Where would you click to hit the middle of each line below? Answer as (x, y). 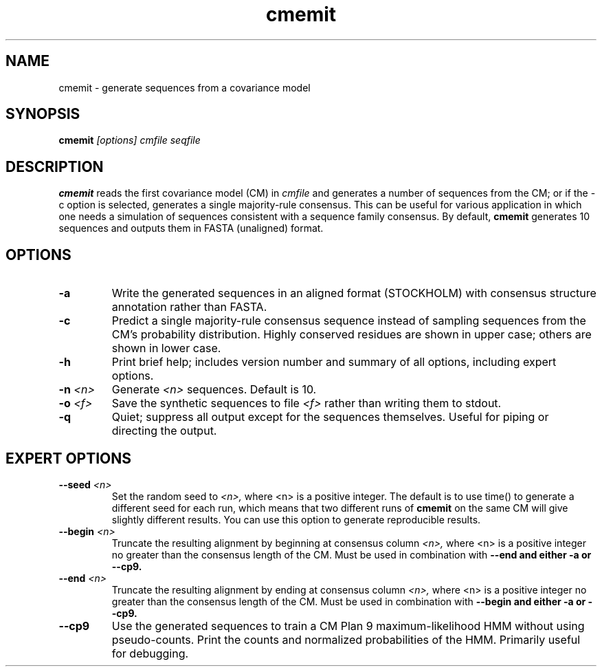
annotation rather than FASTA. (189, 307)
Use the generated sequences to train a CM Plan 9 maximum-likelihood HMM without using (348, 626)
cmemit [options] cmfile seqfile (130, 140)
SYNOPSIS (43, 114)
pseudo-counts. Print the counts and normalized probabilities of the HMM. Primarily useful (346, 639)
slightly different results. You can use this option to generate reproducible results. (296, 519)
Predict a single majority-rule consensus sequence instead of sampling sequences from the (349, 321)
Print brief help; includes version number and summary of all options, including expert (334, 362)
